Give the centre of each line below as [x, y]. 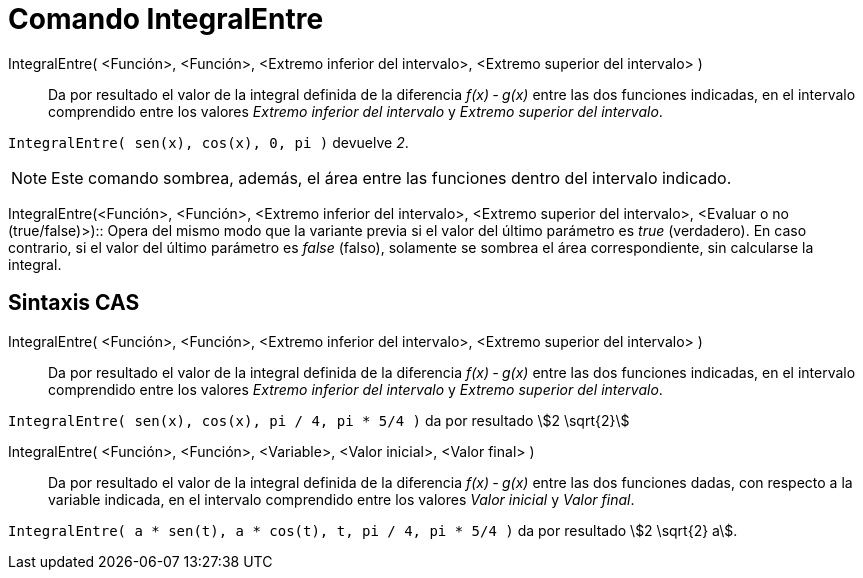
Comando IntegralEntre [166, 19]
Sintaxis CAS [74, 303]
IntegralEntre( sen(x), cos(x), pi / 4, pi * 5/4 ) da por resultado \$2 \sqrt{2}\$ [319, 420]
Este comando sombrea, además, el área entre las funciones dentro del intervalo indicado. [391, 177]
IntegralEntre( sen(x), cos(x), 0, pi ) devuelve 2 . [208, 142]
